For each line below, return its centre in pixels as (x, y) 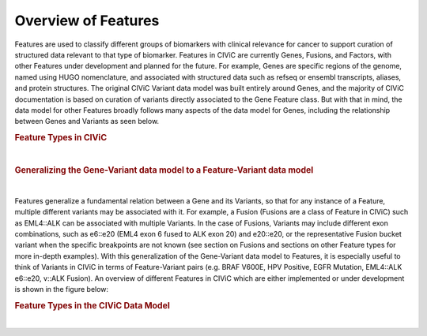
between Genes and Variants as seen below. (87, 121)
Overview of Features (87, 21)
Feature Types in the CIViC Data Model (92, 305)
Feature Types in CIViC (61, 138)
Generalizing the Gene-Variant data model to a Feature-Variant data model (164, 170)
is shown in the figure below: (62, 289)
